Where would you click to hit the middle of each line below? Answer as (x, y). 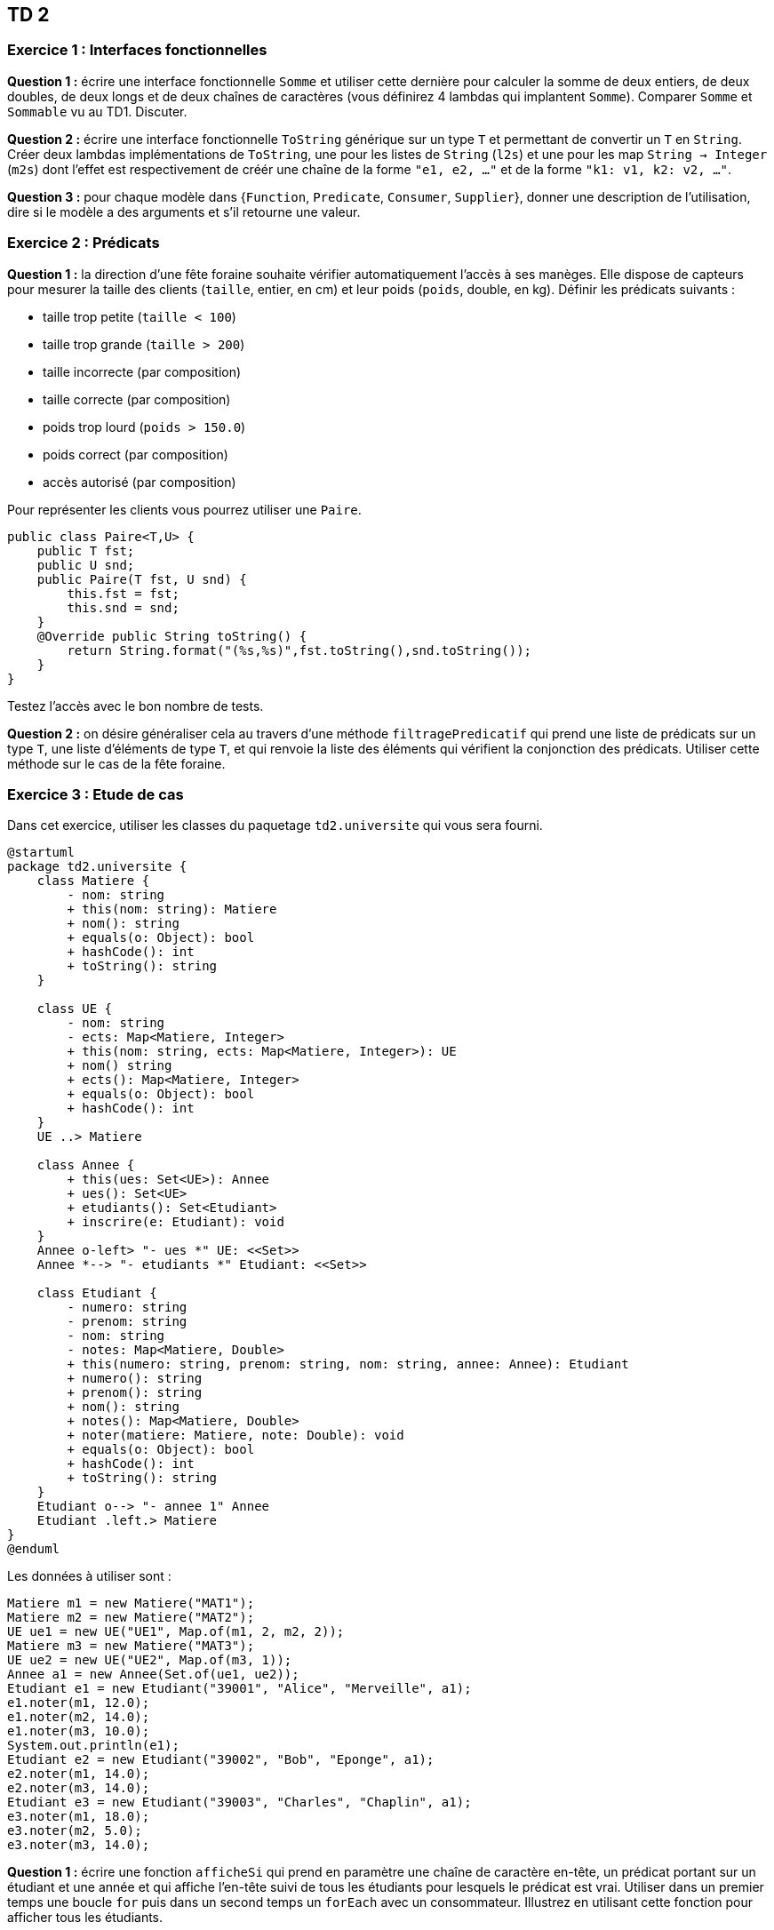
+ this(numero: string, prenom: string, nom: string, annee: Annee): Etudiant (348, 1364)
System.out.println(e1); (93, 1746)
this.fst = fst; (123, 593)
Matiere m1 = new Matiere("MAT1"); (131, 1603)
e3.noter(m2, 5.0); (75, 1831)
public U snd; (86, 565)
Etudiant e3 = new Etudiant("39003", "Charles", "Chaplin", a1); (239, 1802)
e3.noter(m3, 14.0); (79, 1845)
